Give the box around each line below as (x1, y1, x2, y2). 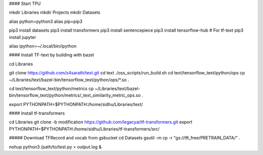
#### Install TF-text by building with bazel (9, 52, 94, 58)
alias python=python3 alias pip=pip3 (9, 18, 83, 24)
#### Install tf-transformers (9, 110, 65, 116)
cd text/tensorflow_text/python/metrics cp (9, 86, 94, 91)
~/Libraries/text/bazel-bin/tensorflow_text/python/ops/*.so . (9, 77, 129, 83)
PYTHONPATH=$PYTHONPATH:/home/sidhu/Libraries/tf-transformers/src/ (9, 126, 160, 132)
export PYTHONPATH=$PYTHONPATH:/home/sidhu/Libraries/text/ (9, 101, 143, 107)
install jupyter (9, 34, 37, 40)
